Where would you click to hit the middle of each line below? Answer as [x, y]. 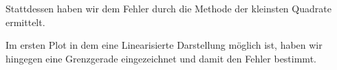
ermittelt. [25, 22]
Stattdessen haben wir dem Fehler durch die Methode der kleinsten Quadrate [168, 8]
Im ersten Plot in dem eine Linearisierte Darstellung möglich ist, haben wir [164, 45]
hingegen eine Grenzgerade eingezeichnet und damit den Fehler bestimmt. [161, 58]
